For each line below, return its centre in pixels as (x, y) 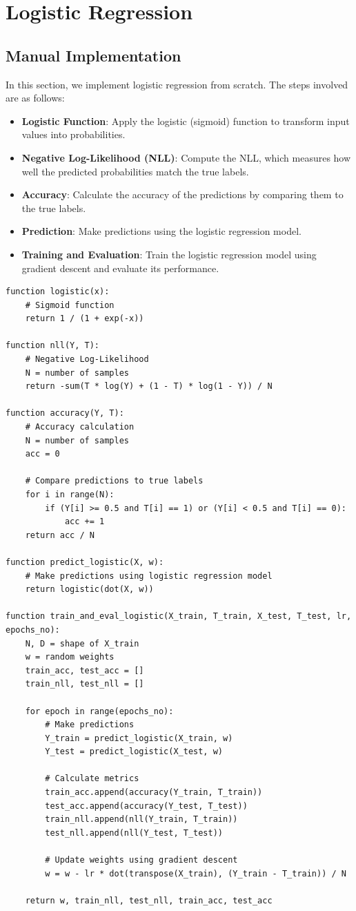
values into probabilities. (73, 134)
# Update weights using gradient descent (141, 860)
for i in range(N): (70, 495)
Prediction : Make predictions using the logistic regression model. (161, 231)
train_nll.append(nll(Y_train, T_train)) (141, 819)
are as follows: (35, 98)
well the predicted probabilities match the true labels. (135, 171)
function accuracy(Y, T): (65, 413)
